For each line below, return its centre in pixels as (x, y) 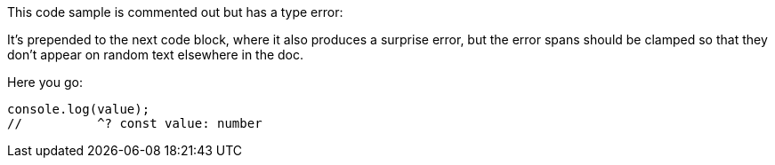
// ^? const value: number (135, 123)
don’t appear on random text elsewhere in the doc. (156, 55)
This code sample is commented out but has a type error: (175, 12)
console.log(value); (79, 109)
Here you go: (45, 82)
